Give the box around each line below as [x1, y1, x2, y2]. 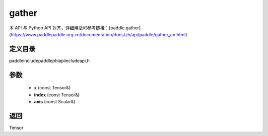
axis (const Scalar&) [34, 99, 75, 105]
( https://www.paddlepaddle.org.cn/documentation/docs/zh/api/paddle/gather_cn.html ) [9, 31, 187, 37]
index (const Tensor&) [34, 92, 80, 98]
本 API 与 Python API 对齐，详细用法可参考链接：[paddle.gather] [9, 25, 141, 31]
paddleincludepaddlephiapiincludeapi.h [9, 58, 90, 64]
